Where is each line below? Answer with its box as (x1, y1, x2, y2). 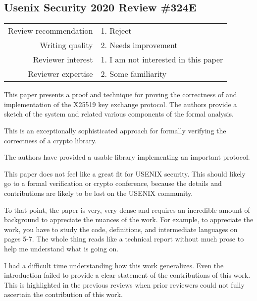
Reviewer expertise (28, 68, 93, 80)
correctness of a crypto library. (4, 135, 97, 145)
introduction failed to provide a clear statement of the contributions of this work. (4, 270, 251, 280)
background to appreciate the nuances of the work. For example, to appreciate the (4, 214, 254, 225)
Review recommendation (8, 25, 93, 37)
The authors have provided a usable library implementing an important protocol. (4, 152, 250, 162)
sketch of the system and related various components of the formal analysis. (4, 109, 234, 119)
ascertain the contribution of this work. (4, 289, 123, 300)
